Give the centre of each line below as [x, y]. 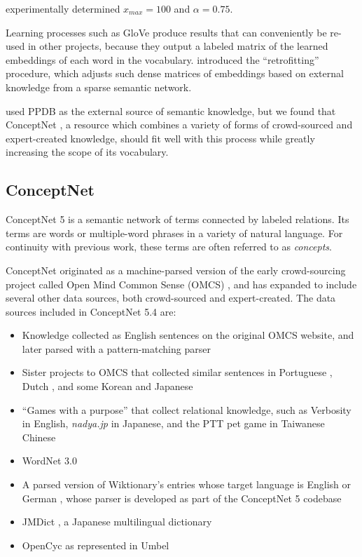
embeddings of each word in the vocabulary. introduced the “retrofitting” [162, 59]
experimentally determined [63, 8]
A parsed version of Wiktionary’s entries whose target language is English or [186, 484]
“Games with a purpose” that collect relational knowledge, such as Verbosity [187, 409]
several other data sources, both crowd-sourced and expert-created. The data [171, 298]
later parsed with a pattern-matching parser [116, 348]
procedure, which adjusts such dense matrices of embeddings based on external [175, 73]
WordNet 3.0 [50, 461]
